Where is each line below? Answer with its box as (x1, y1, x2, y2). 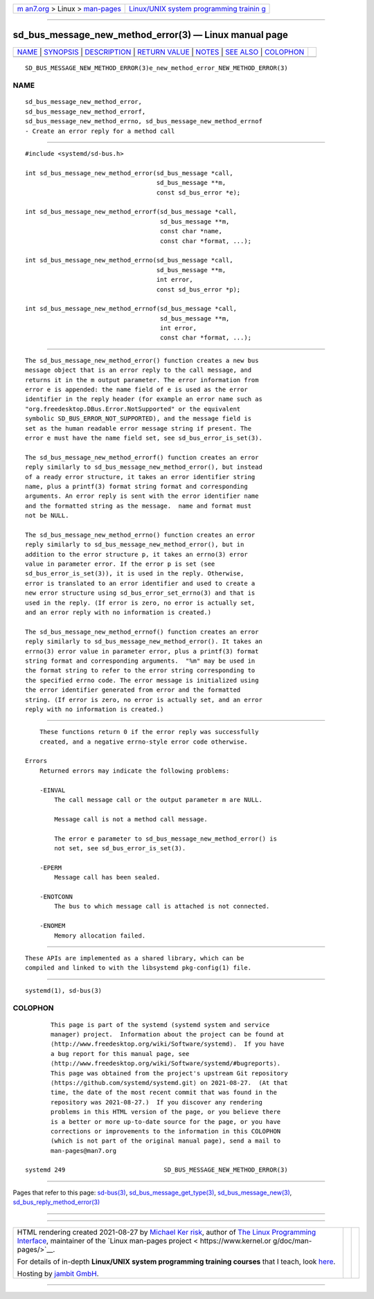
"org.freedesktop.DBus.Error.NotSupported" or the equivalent (25, 405, 241, 413)
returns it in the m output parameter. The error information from (25, 376, 259, 384)
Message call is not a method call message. (54, 815, 208, 823)
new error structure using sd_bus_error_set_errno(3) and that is (25, 589, 256, 597)
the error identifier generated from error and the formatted (25, 686, 241, 694)
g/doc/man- (272, 1236, 312, 1246)
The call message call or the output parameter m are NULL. (54, 796, 262, 804)
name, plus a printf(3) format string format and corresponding (25, 482, 249, 490)
